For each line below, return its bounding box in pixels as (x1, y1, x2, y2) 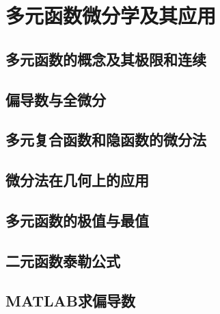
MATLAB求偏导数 (5, 290, 135, 311)
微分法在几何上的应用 (5, 169, 149, 191)
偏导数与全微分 (5, 88, 106, 110)
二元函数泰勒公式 (5, 250, 120, 271)
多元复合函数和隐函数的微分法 (5, 129, 206, 150)
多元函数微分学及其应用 (5, 1, 217, 29)
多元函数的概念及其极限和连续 (5, 48, 206, 69)
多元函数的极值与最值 (5, 209, 149, 230)
